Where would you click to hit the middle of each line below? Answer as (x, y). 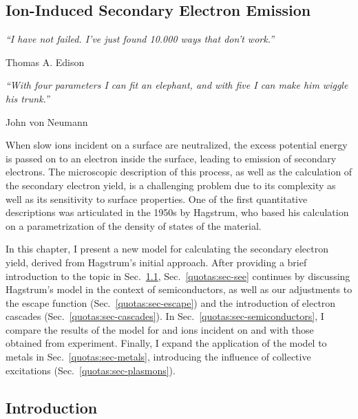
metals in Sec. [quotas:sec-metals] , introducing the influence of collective (158, 357)
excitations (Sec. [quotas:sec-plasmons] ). (91, 370)
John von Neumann (47, 121)
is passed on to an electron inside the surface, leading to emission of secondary (171, 158)
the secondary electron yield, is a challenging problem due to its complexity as (171, 185)
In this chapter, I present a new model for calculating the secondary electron (167, 249)
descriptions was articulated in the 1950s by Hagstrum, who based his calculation (177, 212)
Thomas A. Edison (45, 62)
